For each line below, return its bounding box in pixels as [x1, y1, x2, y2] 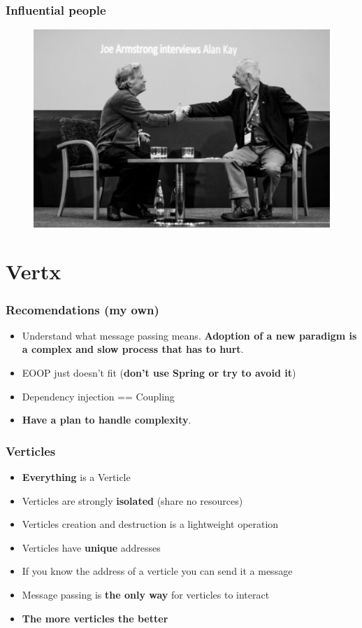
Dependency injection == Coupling [22, 389, 175, 403]
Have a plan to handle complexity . [22, 412, 191, 427]
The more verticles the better [22, 610, 168, 625]
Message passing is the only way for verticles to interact [22, 587, 270, 601]
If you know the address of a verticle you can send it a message [22, 564, 293, 578]
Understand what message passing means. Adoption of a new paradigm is [22, 328, 357, 342]
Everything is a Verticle [22, 469, 131, 484]
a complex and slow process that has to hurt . [22, 342, 244, 356]
